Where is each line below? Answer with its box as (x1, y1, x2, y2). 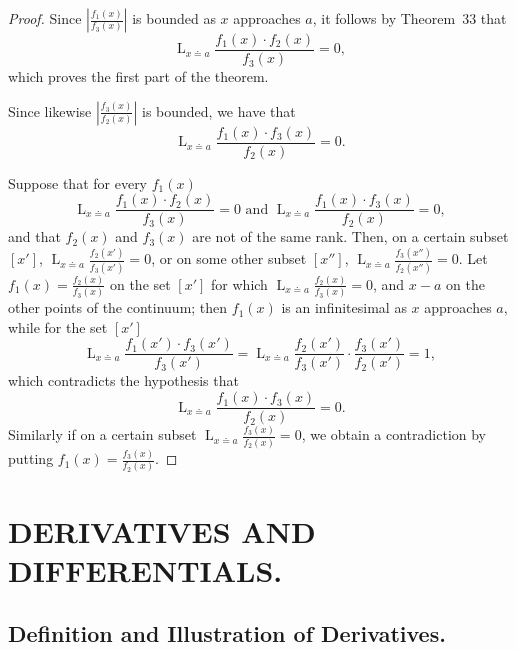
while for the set (8, 316, 108, 337)
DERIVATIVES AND (8, 510, 316, 551)
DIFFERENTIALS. (8, 549, 283, 590)
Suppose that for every (8, 172, 148, 193)
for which (211, 273, 268, 294)
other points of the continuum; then (8, 297, 228, 318)
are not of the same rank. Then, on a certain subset (192, 226, 509, 247)
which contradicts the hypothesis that (8, 370, 239, 391)
